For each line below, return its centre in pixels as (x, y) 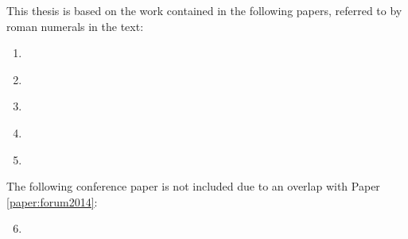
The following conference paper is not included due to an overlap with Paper (193, 186)
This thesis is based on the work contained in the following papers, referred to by (204, 10)
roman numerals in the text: (75, 26)
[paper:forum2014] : (52, 201)
